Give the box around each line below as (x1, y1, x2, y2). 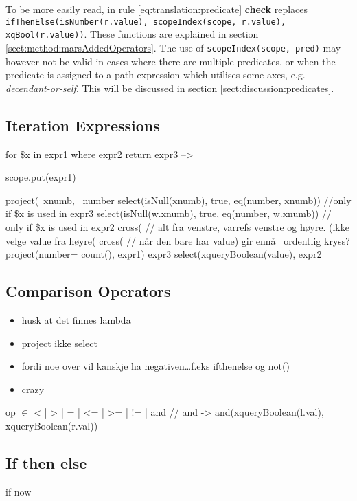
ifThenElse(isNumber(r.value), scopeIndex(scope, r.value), (5, 16, 286, 27)
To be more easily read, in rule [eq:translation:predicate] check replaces (5, 2, 308, 16)
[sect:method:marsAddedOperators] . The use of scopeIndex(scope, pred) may (5, 40, 341, 54)
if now (5, 484, 32, 498)
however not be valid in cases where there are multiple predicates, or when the (5, 54, 336, 68)
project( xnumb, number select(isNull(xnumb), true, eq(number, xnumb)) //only (5, 192, 352, 207)
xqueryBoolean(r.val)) (5, 418, 98, 432)
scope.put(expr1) (5, 170, 76, 184)
